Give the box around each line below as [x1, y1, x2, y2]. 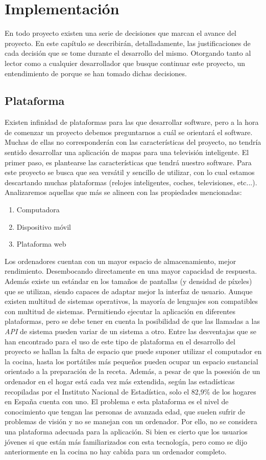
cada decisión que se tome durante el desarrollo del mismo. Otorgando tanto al [5, 48, 251, 58]
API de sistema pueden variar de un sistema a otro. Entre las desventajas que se [5, 325, 256, 336]
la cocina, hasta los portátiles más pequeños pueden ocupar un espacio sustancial [5, 356, 258, 366]
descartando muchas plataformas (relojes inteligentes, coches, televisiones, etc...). [5, 177, 257, 187]
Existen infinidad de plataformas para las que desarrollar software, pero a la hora [5, 117, 259, 127]
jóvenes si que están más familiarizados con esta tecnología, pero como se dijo [5, 436, 247, 447]
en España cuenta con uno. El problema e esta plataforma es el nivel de [5, 396, 229, 407]
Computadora [16, 204, 60, 215]
